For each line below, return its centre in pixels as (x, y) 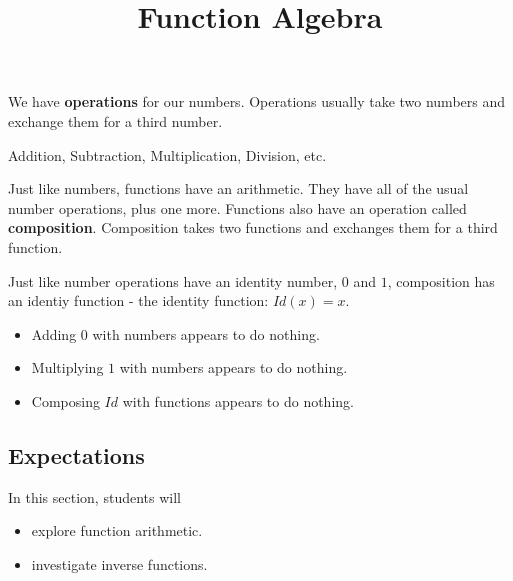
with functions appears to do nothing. (238, 400)
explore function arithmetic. (117, 530)
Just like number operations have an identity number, (173, 280)
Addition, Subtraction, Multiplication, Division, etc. (167, 154)
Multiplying (67, 367)
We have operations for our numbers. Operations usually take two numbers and (257, 101)
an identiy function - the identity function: (138, 300)
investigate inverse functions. (119, 563)
